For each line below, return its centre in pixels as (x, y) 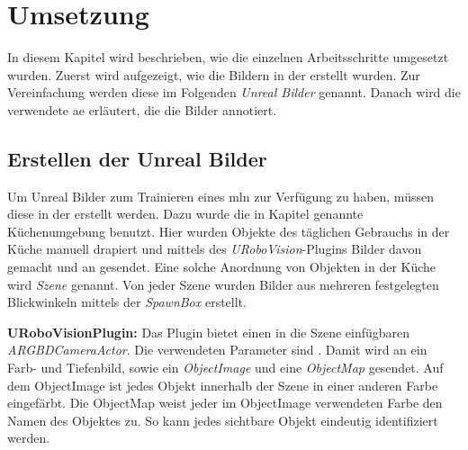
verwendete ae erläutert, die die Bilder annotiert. (142, 109)
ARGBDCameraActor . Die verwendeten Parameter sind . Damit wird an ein (217, 350)
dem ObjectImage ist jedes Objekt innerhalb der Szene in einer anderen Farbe (223, 385)
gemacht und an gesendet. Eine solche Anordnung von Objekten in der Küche (222, 267)
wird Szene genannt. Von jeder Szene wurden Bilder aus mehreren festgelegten (223, 284)
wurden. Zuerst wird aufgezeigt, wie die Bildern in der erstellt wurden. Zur (214, 74)
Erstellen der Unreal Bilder (137, 158)
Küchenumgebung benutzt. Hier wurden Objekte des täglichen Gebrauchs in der (229, 231)
